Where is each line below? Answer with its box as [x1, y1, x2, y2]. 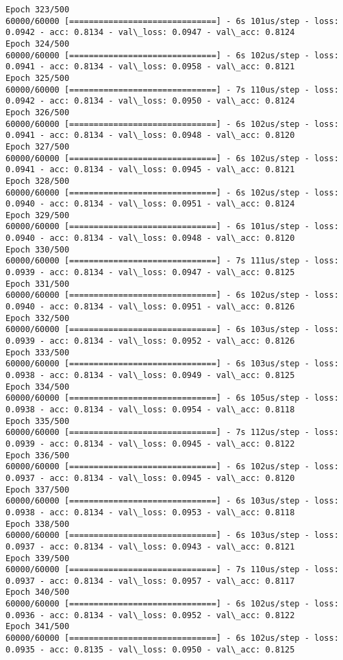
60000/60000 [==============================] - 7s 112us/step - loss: [5, 427, 339, 438]
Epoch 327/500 [5, 141, 70, 152]
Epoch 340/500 [5, 587, 70, 598]
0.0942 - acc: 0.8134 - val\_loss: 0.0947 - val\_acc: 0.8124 [5, 27, 295, 38]
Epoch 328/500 [5, 176, 70, 186]
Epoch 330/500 [5, 244, 70, 255]
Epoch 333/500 [5, 347, 70, 357]
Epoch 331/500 [5, 279, 70, 289]
